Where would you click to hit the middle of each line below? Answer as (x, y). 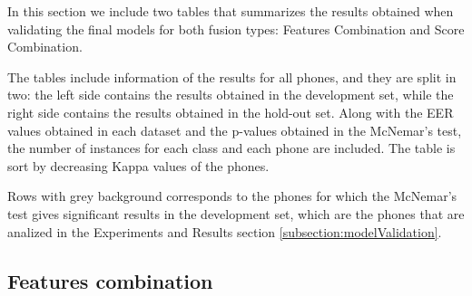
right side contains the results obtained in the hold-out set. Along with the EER (231, 112)
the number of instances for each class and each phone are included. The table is (231, 148)
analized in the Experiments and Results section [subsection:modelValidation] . (225, 231)
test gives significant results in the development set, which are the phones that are (236, 213)
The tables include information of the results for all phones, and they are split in (232, 76)
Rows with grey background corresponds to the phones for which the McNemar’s (232, 196)
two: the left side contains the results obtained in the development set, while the (231, 95)
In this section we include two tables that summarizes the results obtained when (231, 11)
